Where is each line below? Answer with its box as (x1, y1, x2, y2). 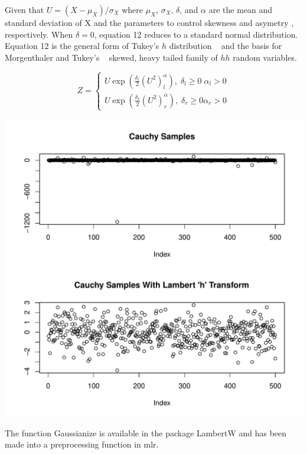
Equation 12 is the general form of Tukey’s (5, 40, 159, 52)
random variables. (233, 51, 297, 63)
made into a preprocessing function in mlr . (5, 438, 159, 450)
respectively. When (5, 28, 73, 40)
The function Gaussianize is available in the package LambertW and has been (5, 426, 287, 439)
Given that (5, 4, 44, 15)
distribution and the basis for (169, 40, 282, 52)
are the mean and (208, 4, 273, 15)
